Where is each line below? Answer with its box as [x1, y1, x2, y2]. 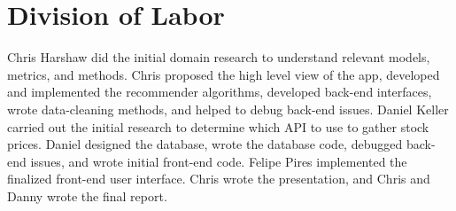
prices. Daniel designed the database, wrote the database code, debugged [7, 135, 403, 153]
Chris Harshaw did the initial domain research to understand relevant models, [7, 48, 430, 66]
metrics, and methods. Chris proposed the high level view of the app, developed [7, 65, 440, 83]
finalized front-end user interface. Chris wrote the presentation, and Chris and [7, 169, 430, 188]
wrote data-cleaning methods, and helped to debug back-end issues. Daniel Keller [7, 99, 449, 118]
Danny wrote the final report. [7, 186, 167, 205]
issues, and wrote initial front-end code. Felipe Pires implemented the [30, 152, 407, 170]
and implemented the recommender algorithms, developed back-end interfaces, [7, 82, 432, 101]
